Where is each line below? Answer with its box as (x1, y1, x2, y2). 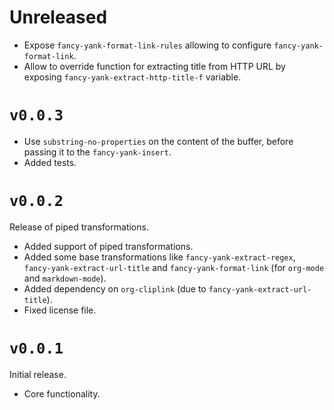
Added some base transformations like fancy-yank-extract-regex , (23, 251, 296, 263)
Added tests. (23, 156, 77, 168)
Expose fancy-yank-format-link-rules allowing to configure (23, 39, 272, 51)
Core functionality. (23, 387, 101, 400)
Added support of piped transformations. (23, 240, 194, 252)
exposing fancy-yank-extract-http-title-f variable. (23, 71, 242, 83)
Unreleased (9, 6, 108, 29)
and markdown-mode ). (23, 272, 107, 284)
